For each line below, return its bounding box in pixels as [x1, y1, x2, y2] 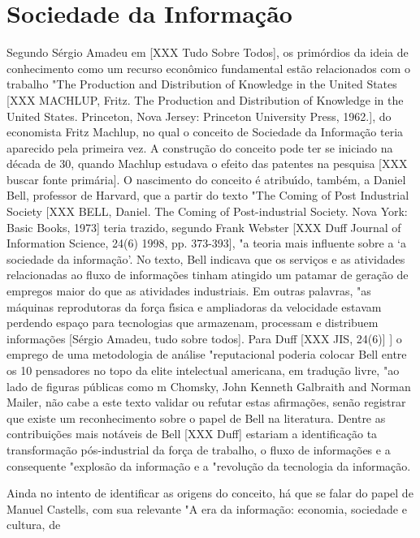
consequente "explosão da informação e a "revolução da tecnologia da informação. [6, 457, 411, 474]
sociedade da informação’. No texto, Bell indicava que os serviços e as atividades [6, 250, 405, 267]
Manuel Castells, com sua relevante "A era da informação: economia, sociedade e [6, 500, 407, 517]
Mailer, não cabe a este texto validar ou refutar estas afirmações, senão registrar [6, 394, 406, 411]
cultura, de [6, 516, 61, 533]
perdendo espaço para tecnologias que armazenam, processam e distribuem [6, 314, 379, 331]
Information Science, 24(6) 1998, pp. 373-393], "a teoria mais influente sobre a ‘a [6, 235, 406, 252]
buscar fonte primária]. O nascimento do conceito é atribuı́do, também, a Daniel [6, 170, 406, 187]
